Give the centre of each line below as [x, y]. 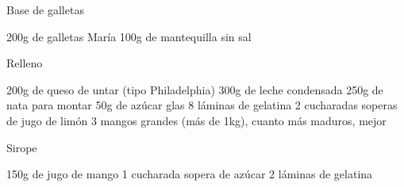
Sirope [22, 147]
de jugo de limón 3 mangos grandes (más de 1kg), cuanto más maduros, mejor [196, 120]
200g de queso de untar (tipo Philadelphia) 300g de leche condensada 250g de [195, 89]
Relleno [25, 63]
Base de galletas [45, 10]
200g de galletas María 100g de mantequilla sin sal [129, 36]
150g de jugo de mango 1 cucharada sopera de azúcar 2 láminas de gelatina [190, 174]
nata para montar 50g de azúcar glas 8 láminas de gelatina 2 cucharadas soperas [202, 105]
